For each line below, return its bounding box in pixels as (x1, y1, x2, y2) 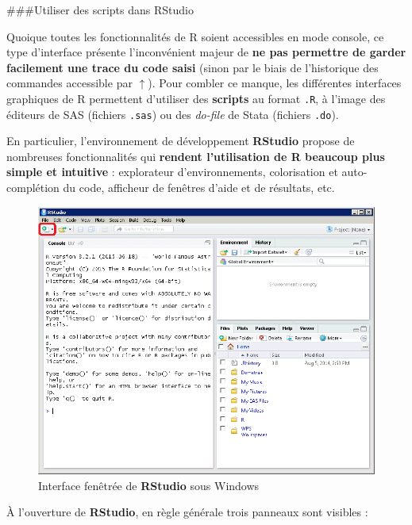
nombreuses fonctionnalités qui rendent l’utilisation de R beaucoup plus (6, 148, 385, 164)
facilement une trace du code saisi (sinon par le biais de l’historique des (6, 59, 379, 75)
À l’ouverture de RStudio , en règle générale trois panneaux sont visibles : (6, 504, 368, 520)
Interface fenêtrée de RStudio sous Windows (38, 477, 260, 493)
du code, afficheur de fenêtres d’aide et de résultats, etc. (63, 179, 335, 196)
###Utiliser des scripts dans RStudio (6, 2, 194, 17)
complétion (6, 179, 60, 196)
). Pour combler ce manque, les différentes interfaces (148, 75, 402, 91)
